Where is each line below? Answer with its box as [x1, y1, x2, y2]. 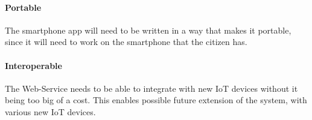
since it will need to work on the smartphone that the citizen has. [5, 35, 247, 48]
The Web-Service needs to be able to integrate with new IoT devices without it [5, 82, 298, 94]
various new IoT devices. [5, 105, 96, 118]
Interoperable [5, 59, 62, 71]
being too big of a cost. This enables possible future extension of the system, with [5, 94, 307, 106]
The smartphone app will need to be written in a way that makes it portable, [5, 23, 291, 36]
